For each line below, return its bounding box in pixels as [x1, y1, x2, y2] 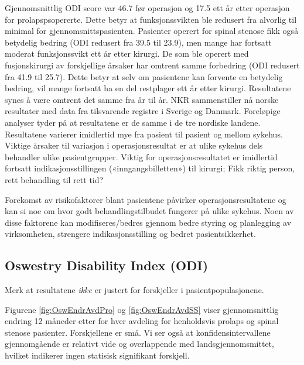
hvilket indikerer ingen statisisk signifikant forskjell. [5, 349, 190, 361]
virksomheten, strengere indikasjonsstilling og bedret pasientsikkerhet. [5, 228, 256, 240]
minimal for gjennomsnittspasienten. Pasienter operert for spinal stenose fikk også [5, 25, 299, 37]
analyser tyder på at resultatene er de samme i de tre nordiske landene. [5, 116, 261, 128]
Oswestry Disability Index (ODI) [5, 256, 209, 274]
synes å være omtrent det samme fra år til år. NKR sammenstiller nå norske [5, 93, 279, 105]
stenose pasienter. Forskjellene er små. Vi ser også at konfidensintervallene [5, 326, 271, 338]
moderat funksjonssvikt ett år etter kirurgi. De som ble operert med [5, 47, 249, 60]
